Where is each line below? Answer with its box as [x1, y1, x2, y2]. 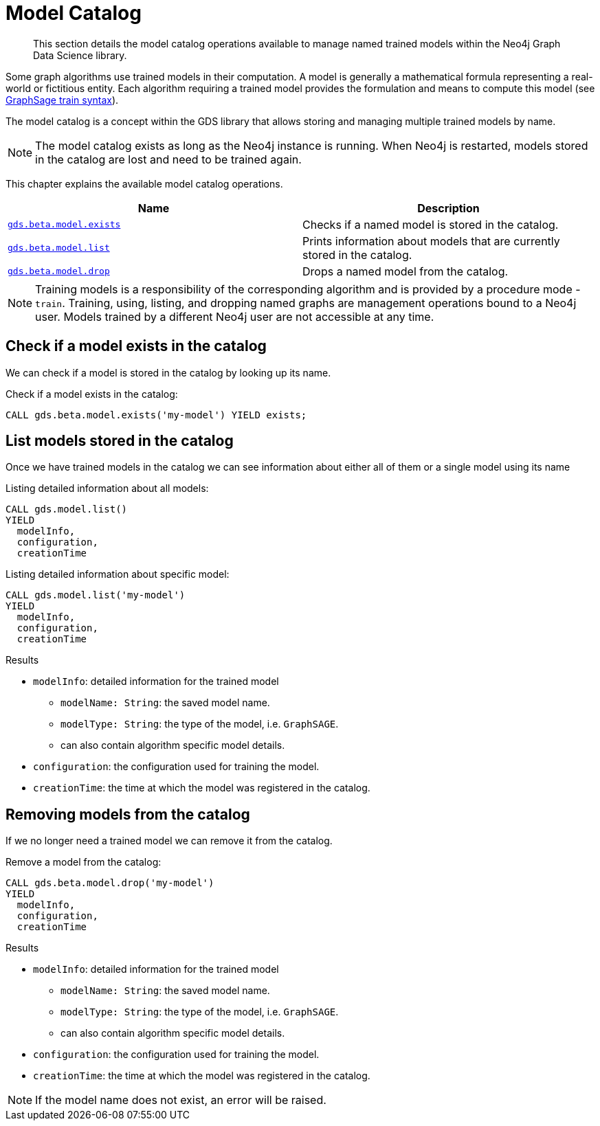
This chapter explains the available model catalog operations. [5, 177, 283, 190]
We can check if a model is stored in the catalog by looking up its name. [5, 366, 331, 379]
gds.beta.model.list [8, 243, 110, 254]
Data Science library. [33, 49, 127, 61]
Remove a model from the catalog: [5, 856, 162, 868]
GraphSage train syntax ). [5, 93, 119, 106]
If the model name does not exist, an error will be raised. [35, 1093, 326, 1107]
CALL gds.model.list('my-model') [5, 589, 186, 601]
